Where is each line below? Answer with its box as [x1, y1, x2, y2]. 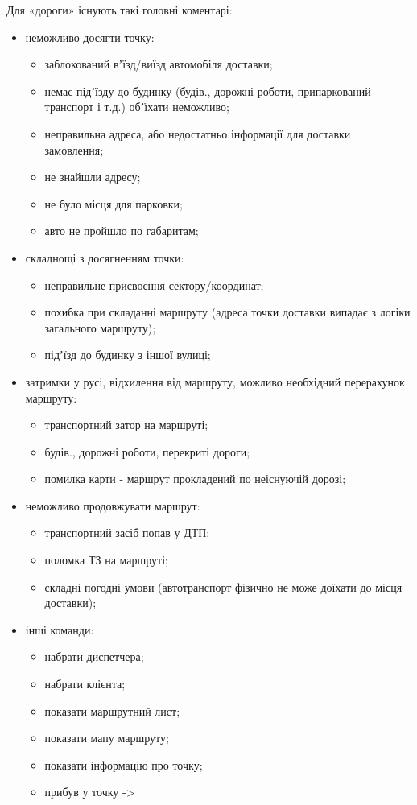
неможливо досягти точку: [25, 28, 155, 45]
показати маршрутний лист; [44, 702, 180, 719]
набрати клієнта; [44, 675, 126, 692]
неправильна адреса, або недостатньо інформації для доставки [44, 125, 351, 142]
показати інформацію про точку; [44, 756, 203, 773]
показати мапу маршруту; [44, 729, 169, 746]
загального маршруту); [44, 319, 156, 336]
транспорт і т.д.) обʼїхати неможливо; [44, 98, 229, 115]
